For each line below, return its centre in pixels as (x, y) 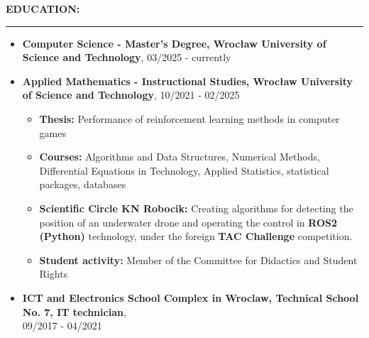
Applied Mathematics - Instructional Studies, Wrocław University (188, 81)
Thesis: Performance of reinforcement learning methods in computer (189, 118)
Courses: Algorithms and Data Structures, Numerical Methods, (180, 157)
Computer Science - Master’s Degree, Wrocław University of (174, 43)
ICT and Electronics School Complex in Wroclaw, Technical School (191, 297)
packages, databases (83, 184)
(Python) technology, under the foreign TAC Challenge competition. (196, 236)
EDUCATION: (43, 9)
